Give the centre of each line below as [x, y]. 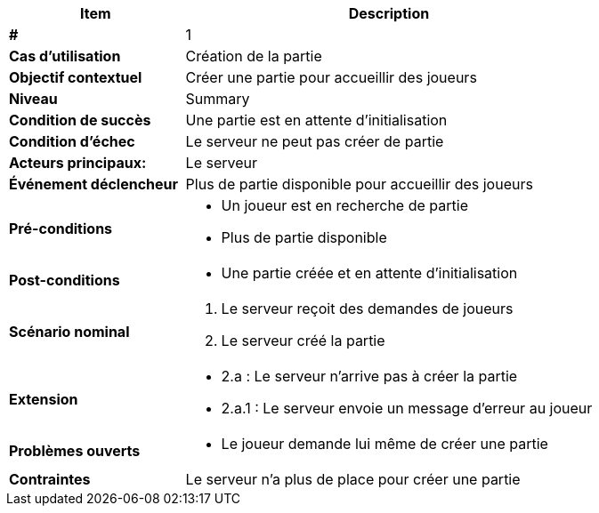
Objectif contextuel [76, 77]
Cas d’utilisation [65, 56]
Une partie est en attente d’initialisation [316, 120]
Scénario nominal [69, 332]
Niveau [33, 99]
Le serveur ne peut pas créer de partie [315, 141]
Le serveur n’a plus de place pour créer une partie [353, 479]
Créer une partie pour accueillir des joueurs [331, 77]
